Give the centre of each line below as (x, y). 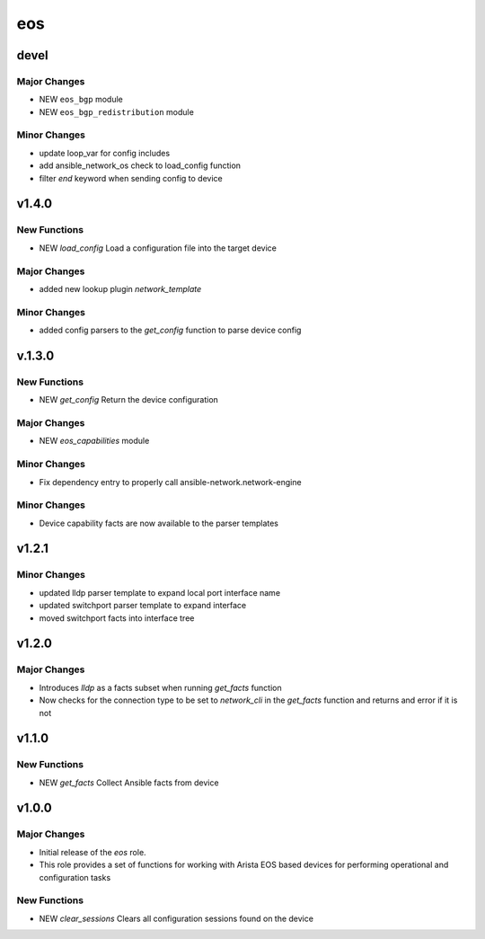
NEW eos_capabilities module (94, 441)
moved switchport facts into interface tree (117, 618)
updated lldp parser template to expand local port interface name (160, 592)
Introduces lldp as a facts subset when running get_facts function (160, 687)
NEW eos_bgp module (81, 100)
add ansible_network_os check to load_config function (140, 165)
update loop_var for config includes (105, 153)
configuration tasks (75, 877)
